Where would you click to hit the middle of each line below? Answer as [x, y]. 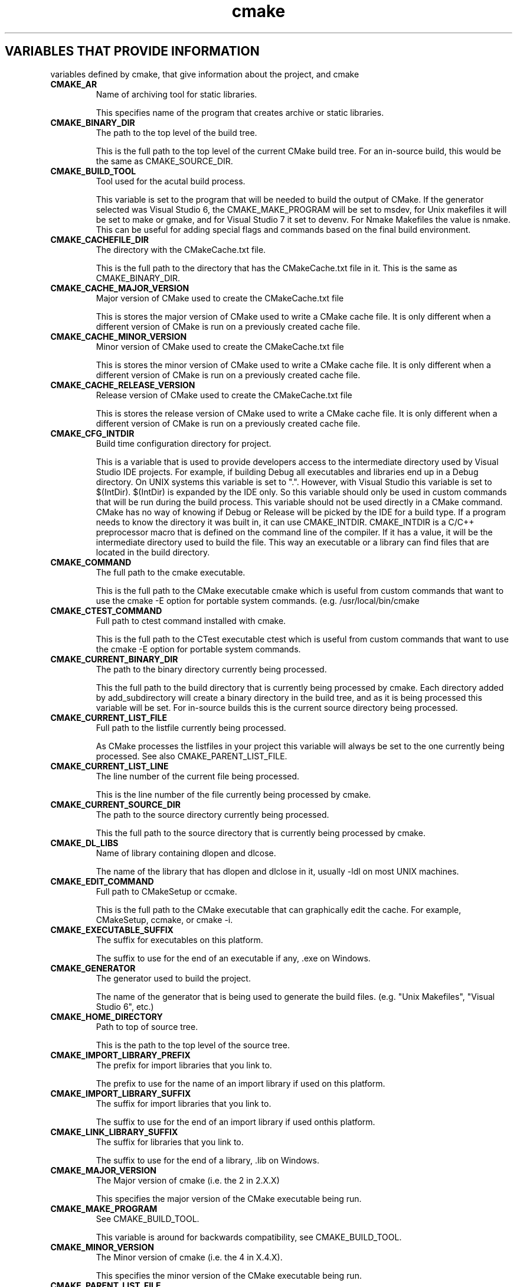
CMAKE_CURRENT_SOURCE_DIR [115, 804]
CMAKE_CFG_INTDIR [92, 433]
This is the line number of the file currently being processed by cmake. [233, 794]
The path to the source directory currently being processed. [212, 814]
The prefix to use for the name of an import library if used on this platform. [240, 1083]
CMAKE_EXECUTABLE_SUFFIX [112, 929]
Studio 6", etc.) [125, 1006]
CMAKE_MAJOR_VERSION [103, 1170]
